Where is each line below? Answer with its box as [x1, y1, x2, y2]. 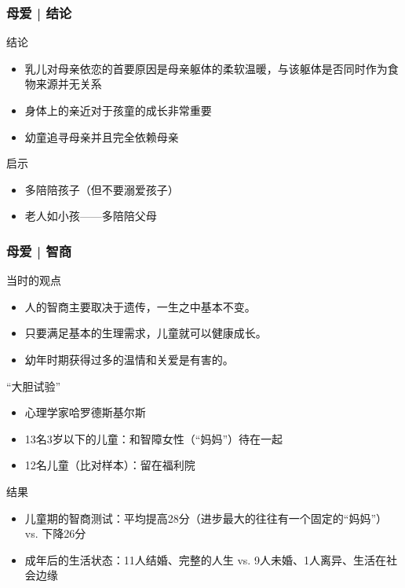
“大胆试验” [6, 377, 61, 394]
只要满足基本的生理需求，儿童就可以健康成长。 [24, 325, 267, 341]
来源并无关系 [35, 75, 102, 92]
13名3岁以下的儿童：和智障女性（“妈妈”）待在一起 [24, 430, 283, 447]
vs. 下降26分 [24, 525, 86, 542]
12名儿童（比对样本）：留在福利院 [24, 457, 195, 473]
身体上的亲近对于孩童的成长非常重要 [24, 102, 212, 118]
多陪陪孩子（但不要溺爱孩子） [24, 181, 179, 197]
